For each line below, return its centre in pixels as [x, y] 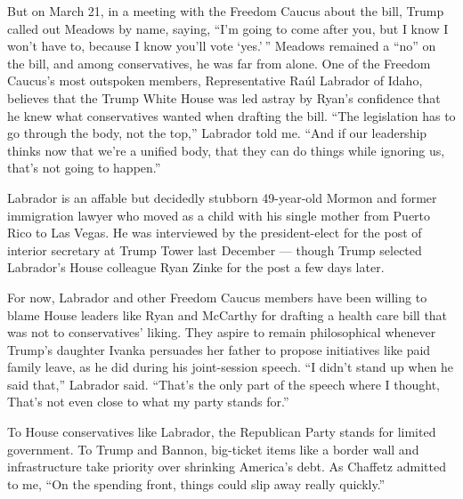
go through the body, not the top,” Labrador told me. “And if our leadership [217, 133]
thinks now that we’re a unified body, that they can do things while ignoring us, [226, 150]
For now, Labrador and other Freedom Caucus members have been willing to [217, 297]
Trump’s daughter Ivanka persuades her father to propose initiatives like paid [219, 349]
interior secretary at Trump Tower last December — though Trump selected [215, 249]
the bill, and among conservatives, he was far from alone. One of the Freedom [219, 63]
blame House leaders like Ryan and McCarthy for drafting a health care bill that [227, 314]
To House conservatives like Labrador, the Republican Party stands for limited [222, 432]
